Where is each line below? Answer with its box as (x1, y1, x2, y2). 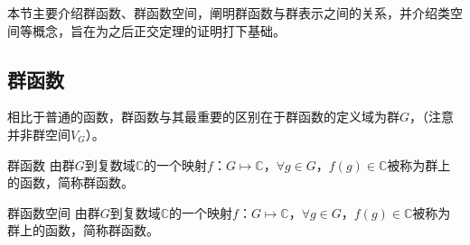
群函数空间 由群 (7, 203, 100, 222)
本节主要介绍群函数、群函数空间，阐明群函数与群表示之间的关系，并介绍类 (7, 4, 450, 22)
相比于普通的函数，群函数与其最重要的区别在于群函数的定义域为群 (7, 107, 399, 126)
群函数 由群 (7, 155, 75, 174)
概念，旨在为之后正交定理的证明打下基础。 (32, 21, 286, 40)
